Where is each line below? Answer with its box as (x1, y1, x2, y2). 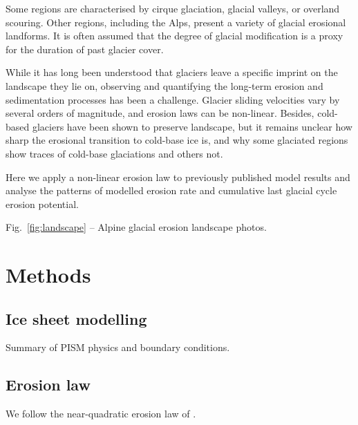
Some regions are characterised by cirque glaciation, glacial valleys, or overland (6, 1, 340, 15)
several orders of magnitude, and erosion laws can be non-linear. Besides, (6, 106, 314, 120)
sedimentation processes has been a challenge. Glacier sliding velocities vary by (6, 92, 340, 106)
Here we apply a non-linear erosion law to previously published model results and (6, 169, 350, 184)
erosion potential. (6, 196, 79, 211)
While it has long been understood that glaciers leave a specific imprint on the (6, 65, 338, 79)
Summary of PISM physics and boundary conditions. (6, 340, 230, 355)
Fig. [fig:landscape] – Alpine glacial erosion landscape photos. (6, 220, 267, 234)
